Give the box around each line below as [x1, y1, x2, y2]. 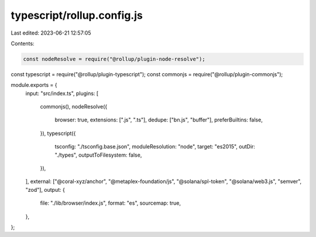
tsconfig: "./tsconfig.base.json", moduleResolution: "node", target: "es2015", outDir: [54, 143, 256, 150]
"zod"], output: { [25, 186, 66, 193]
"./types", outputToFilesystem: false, [54, 151, 142, 158]
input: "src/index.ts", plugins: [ [25, 90, 99, 97]
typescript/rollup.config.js [11, 9, 143, 22]
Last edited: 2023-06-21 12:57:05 [11, 29, 91, 36]
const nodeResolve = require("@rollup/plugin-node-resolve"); [23, 56, 205, 62]
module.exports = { [11, 82, 57, 89]
